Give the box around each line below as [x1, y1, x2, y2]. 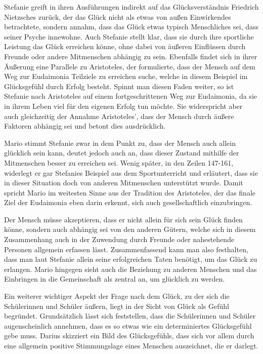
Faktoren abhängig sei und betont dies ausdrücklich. [4, 121, 166, 131]
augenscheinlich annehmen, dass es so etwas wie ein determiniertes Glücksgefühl [4, 320, 252, 331]
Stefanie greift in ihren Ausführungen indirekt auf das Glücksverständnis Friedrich [4, 2, 259, 12]
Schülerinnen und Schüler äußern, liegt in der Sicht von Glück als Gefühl [4, 300, 229, 311]
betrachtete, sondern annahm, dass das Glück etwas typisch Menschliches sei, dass [4, 21, 259, 32]
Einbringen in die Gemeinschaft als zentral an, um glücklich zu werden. [4, 273, 225, 284]
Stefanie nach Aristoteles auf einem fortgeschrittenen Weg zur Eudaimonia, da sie [4, 91, 257, 101]
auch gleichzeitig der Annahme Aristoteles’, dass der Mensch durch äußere [4, 110, 234, 121]
